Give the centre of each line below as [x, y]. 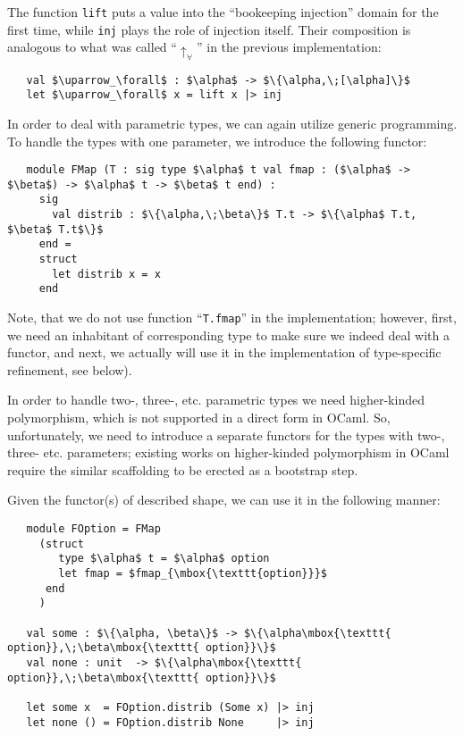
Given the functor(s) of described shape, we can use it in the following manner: [224, 500]
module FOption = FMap [93, 529]
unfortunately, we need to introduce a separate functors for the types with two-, [226, 435]
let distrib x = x [106, 274]
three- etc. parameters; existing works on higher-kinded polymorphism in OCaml [228, 452]
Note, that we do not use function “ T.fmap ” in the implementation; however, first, [232, 318]
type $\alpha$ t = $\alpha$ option [164, 559]
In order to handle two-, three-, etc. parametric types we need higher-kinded [216, 400]
